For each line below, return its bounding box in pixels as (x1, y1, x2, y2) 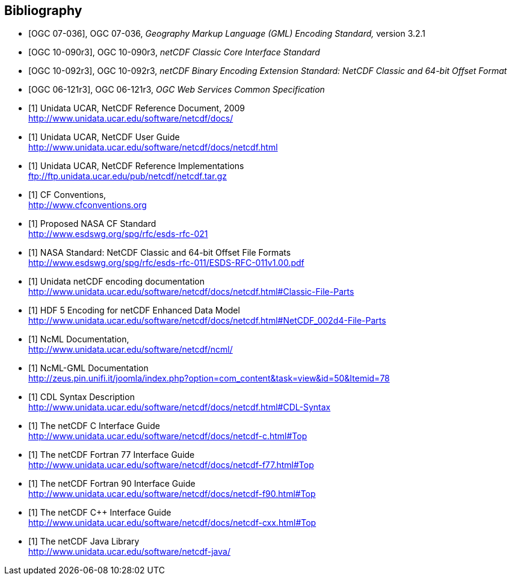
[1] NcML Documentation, (28, 334, 129, 345)
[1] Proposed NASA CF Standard (28, 218, 156, 229)
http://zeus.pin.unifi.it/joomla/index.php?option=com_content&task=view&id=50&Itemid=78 (28, 373, 390, 384)
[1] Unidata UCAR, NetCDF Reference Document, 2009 (28, 103, 245, 114)
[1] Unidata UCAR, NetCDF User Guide (28, 132, 180, 143)
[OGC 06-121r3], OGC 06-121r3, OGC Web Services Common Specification (28, 84, 325, 95)
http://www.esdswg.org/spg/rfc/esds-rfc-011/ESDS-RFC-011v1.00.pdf (28, 258, 304, 268)
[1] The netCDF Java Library (28, 536, 140, 547)
